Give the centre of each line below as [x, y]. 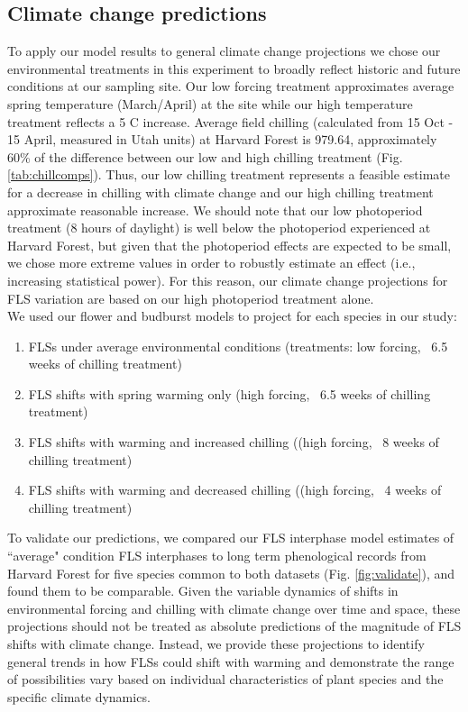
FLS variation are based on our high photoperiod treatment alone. [191, 298]
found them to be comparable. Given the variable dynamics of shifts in [203, 591]
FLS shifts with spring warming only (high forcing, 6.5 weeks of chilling [229, 393]
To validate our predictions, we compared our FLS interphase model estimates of [231, 538]
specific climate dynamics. [79, 696]
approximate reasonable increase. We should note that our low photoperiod [215, 210]
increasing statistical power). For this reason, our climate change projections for [228, 280]
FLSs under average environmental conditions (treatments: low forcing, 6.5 [238, 346]
